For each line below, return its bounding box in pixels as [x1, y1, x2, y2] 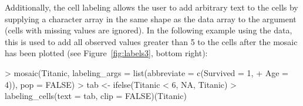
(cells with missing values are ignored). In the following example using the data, [5, 24, 292, 36]
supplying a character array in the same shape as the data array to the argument [5, 12, 297, 25]
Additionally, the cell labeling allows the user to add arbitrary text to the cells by [5, 1, 298, 13]
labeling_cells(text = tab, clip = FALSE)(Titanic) [5, 90, 187, 102]
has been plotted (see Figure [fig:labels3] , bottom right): [5, 47, 208, 59]
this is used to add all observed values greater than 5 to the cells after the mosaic [5, 35, 298, 47]
